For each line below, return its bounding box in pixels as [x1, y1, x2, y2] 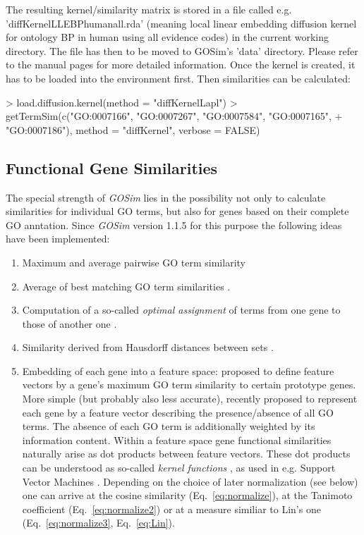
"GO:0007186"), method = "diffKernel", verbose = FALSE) [6, 122, 260, 137]
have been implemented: [6, 231, 110, 246]
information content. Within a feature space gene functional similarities [22, 432, 332, 447]
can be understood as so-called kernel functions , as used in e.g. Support [22, 460, 336, 475]
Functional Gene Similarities [6, 156, 218, 178]
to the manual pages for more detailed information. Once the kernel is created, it [6, 57, 356, 72]
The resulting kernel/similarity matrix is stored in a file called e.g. [6, 2, 292, 16]
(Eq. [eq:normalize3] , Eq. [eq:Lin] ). [22, 515, 175, 530]
